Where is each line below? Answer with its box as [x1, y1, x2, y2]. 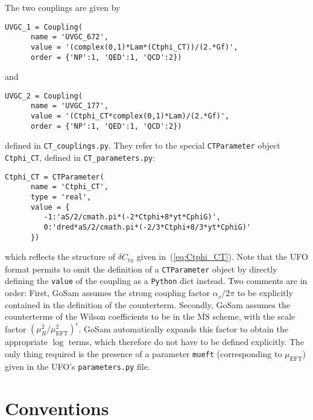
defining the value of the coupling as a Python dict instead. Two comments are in [5, 274, 308, 287]
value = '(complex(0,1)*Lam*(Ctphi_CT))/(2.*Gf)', [30, 42, 238, 51]
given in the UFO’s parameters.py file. [5, 360, 150, 372]
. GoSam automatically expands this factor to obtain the [78, 322, 289, 335]
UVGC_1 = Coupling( [5, 22, 83, 31]
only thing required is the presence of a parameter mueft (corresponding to [5, 347, 282, 360]
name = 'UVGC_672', [30, 33, 109, 42]
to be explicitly [237, 286, 293, 299]
